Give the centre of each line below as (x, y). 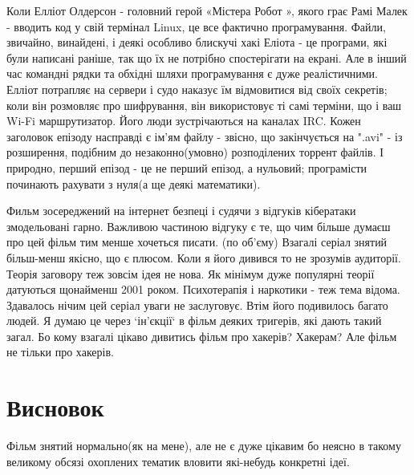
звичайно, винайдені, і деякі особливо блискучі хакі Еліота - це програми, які (197, 42)
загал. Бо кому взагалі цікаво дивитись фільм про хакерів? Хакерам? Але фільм (202, 336)
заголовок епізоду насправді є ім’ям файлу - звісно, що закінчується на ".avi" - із (205, 136)
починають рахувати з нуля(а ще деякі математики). (134, 183)
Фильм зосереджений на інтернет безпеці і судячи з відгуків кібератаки (181, 211)
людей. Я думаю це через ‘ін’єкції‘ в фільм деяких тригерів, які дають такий (194, 321)
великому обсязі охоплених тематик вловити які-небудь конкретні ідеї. (178, 461)
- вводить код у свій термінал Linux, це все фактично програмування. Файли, (196, 26)
